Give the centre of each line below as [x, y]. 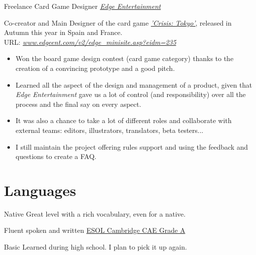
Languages [40, 190]
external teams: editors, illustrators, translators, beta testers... [110, 130]
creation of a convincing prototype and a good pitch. [95, 68]
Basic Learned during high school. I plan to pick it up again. [95, 247]
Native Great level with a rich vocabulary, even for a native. [95, 213]
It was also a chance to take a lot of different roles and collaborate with [124, 120]
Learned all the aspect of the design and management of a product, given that [134, 84]
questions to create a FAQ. [56, 156]
